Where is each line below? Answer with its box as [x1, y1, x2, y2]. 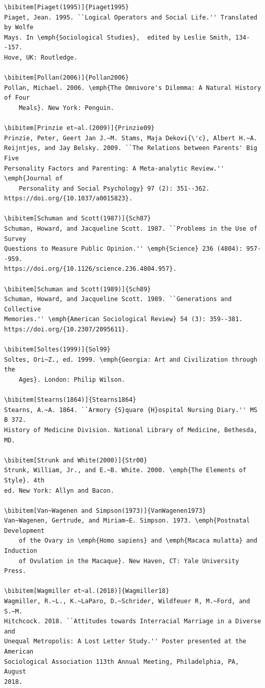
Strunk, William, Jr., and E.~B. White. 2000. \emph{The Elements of [4, 467, 247, 474]
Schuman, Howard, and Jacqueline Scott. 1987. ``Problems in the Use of [4, 225, 257, 233]
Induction [4, 547, 37, 555]
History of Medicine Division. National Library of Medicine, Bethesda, [4, 426, 257, 434]
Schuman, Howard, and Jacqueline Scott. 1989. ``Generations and [4, 295, 232, 303]
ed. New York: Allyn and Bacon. [4, 487, 114, 494]
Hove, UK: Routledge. [4, 53, 78, 61]
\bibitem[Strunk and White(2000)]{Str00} [4, 456, 148, 464]
